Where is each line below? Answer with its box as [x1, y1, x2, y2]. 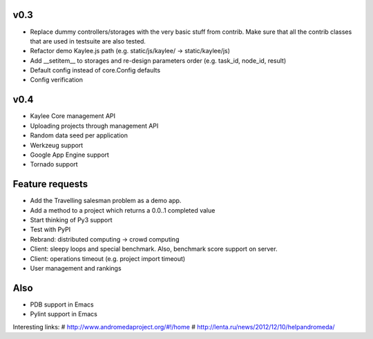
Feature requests [12, 178, 88, 190]
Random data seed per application [30, 131, 128, 139]
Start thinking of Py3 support [30, 216, 113, 224]
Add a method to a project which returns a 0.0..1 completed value [30, 206, 216, 214]
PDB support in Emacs [30, 300, 94, 309]
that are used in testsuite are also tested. [30, 37, 146, 45]
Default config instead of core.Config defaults [30, 66, 161, 75]
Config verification [30, 76, 83, 84]
